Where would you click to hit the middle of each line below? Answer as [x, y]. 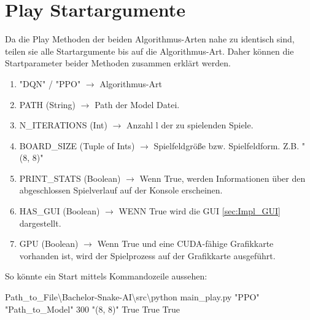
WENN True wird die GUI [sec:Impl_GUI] [200, 211]
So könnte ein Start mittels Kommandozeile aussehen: [106, 276]
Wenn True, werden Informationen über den [223, 178]
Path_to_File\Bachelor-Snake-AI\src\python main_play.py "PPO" [132, 297]
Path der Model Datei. [137, 104]
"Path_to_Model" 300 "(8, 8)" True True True [92, 309]
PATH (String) [48, 104]
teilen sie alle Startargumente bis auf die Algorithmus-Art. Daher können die [149, 51]
